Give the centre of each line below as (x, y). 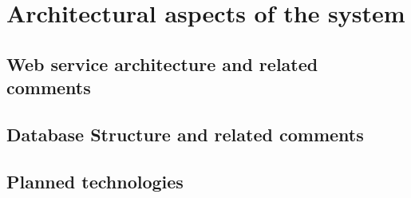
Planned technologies (95, 181)
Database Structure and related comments (185, 134)
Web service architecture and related (162, 63)
